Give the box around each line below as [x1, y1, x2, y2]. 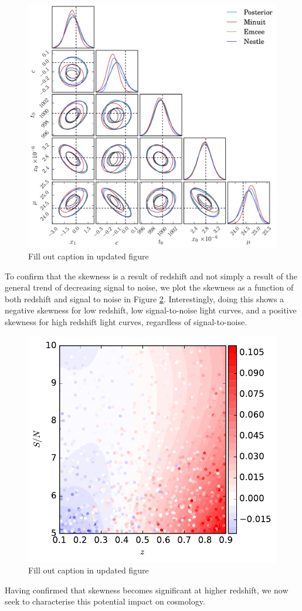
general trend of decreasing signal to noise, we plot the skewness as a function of [5, 281, 294, 293]
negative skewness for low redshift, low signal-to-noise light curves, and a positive [5, 304, 297, 316]
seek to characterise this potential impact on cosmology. [5, 595, 205, 607]
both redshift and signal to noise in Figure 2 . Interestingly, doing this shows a [5, 292, 284, 305]
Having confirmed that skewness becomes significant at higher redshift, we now [5, 583, 289, 596]
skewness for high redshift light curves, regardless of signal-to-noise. [5, 316, 247, 328]
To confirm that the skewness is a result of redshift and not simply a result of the [5, 269, 297, 282]
